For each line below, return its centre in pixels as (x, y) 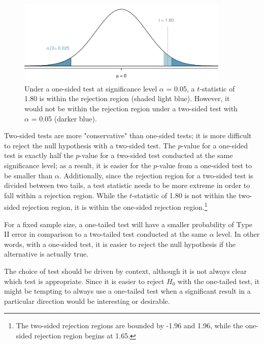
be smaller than (28, 175)
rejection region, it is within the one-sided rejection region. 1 (115, 206)
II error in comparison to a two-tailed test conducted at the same (106, 234)
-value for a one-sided (214, 145)
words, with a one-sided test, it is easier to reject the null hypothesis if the (120, 244)
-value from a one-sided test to (204, 165)
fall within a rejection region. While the (66, 195)
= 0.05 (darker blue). (64, 118)
